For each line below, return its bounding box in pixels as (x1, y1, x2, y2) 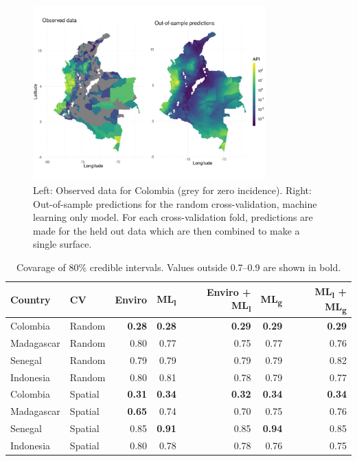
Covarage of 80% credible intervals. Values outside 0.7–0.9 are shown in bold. (16, 259, 341, 274)
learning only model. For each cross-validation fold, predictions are (33, 210, 313, 224)
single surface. (33, 237, 92, 251)
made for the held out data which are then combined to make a (33, 223, 300, 237)
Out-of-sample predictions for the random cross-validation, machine (33, 196, 317, 211)
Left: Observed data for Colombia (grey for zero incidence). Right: (33, 182, 312, 197)
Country (10, 292, 51, 306)
